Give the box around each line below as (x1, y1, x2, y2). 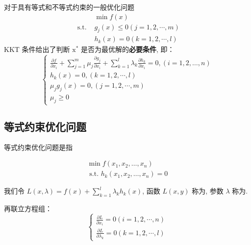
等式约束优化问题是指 (4, 142, 73, 152)
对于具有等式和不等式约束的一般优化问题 (4, 2, 134, 12)
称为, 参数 (192, 186, 224, 196)
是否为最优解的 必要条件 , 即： (80, 44, 175, 54)
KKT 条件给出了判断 (4, 44, 70, 54)
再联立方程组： (4, 203, 52, 214)
